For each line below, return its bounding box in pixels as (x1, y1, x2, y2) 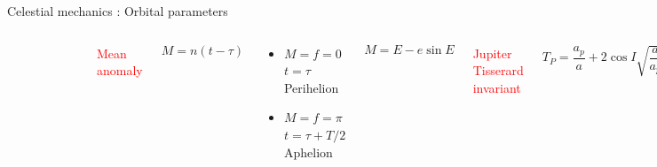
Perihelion (283, 78, 339, 96)
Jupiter (472, 43, 512, 62)
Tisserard (472, 61, 524, 80)
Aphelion (283, 142, 333, 161)
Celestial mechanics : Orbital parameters (7, 2, 228, 19)
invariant (472, 78, 521, 96)
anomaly (97, 61, 143, 80)
